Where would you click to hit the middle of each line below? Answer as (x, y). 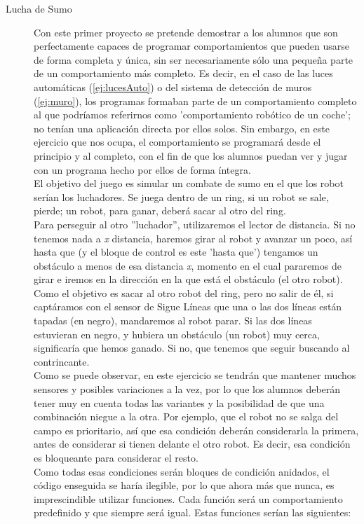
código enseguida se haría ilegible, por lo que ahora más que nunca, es (184, 485)
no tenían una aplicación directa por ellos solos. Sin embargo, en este (182, 128)
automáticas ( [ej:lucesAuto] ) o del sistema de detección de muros (173, 87)
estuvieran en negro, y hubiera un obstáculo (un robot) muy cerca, (177, 334)
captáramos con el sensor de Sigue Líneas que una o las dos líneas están (188, 306)
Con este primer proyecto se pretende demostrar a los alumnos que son (186, 32)
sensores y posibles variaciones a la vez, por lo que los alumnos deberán (187, 389)
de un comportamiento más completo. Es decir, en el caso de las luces (183, 73)
